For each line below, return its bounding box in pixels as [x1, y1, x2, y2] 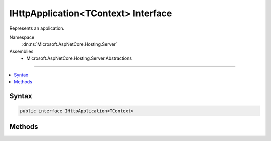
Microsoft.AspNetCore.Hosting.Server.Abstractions [26, 55, 132, 61]
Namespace [9, 34, 35, 40]
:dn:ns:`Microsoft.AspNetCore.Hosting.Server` [22, 41, 117, 47]
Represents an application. [9, 25, 65, 31]
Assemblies [9, 48, 34, 54]
